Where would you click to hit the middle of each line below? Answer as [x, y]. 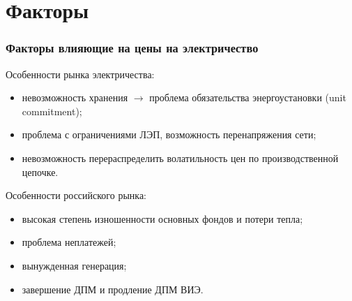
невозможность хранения [75, 97]
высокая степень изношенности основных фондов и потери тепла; [162, 218]
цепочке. [40, 171]
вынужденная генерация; [74, 265]
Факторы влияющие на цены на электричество [132, 48]
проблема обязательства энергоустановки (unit [248, 97]
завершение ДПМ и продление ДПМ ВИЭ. [113, 289]
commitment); [52, 111]
